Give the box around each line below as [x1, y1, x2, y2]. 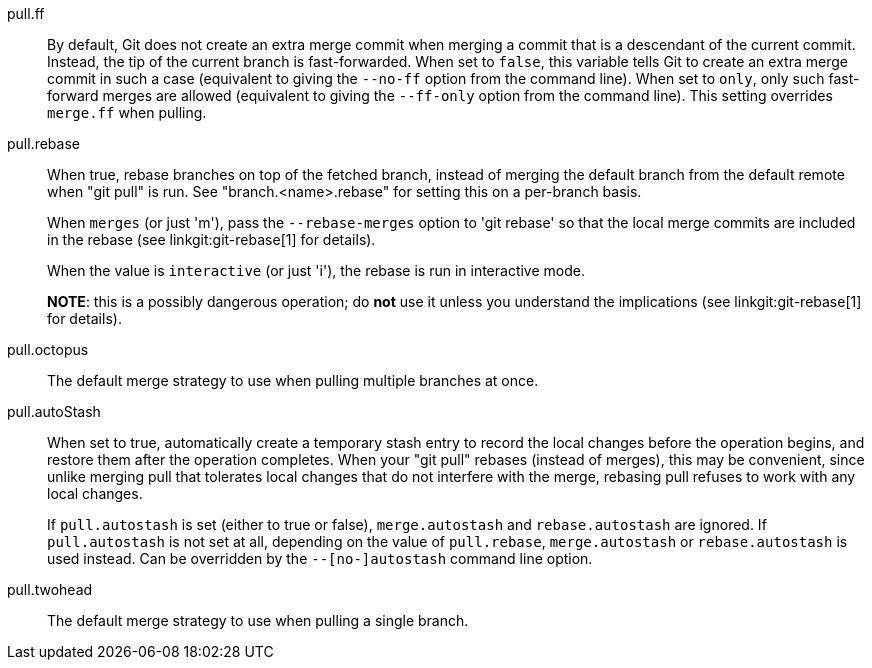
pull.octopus [7, 341, 89, 358]
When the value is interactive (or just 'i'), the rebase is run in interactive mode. [47, 262, 585, 279]
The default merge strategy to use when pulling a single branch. [47, 612, 469, 629]
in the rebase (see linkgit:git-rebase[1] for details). [47, 231, 376, 248]
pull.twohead [7, 581, 93, 598]
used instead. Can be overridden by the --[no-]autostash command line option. [47, 550, 593, 567]
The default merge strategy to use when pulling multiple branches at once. [47, 372, 539, 389]
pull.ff [7, 5, 45, 22]
